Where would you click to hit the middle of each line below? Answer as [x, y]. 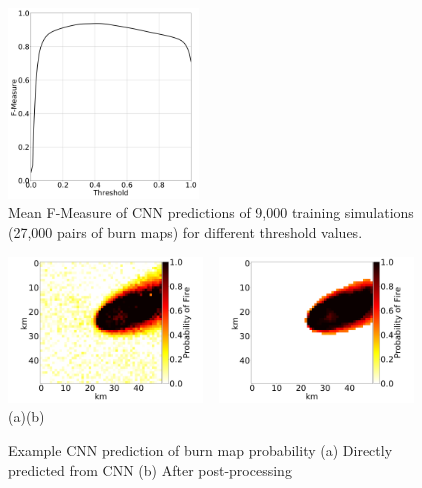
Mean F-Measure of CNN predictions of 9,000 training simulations [211, 212]
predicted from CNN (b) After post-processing [150, 469]
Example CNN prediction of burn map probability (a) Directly [200, 450]
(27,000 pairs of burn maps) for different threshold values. [185, 231]
